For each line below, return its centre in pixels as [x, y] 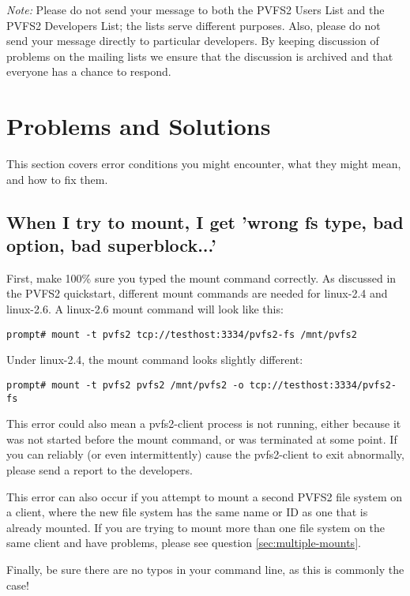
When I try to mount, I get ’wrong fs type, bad [205, 221]
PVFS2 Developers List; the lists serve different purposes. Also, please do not [194, 25]
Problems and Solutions [139, 126]
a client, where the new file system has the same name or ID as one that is [187, 512]
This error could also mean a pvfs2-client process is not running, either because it [204, 424]
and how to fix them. [57, 179]
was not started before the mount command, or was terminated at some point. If [202, 439]
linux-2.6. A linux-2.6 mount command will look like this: [145, 309]
